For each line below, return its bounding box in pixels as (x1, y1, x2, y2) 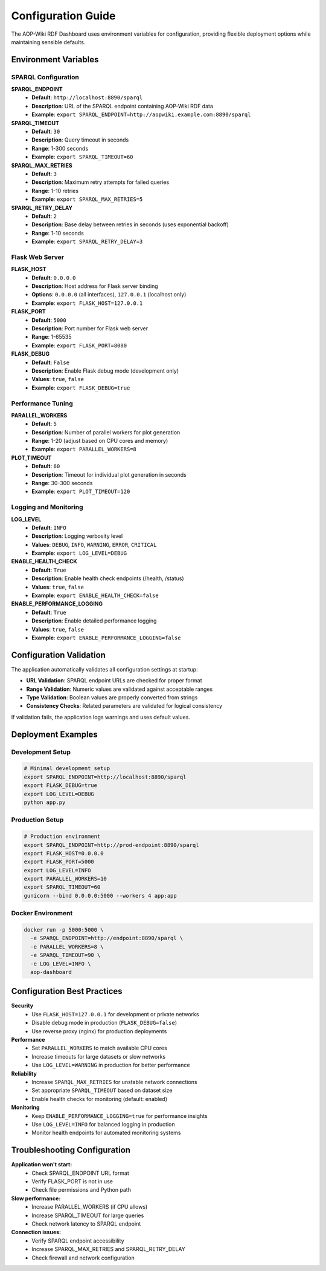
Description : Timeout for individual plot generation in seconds (31, 471, 187, 478)
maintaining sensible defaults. (11, 38, 86, 45)
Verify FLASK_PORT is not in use (31, 1178, 113, 1185)
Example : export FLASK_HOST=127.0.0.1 (31, 299, 143, 307)
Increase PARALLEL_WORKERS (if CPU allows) (31, 1203, 148, 1211)
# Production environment (24, 833, 101, 840)
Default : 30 (31, 128, 60, 136)
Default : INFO (31, 524, 66, 531)
